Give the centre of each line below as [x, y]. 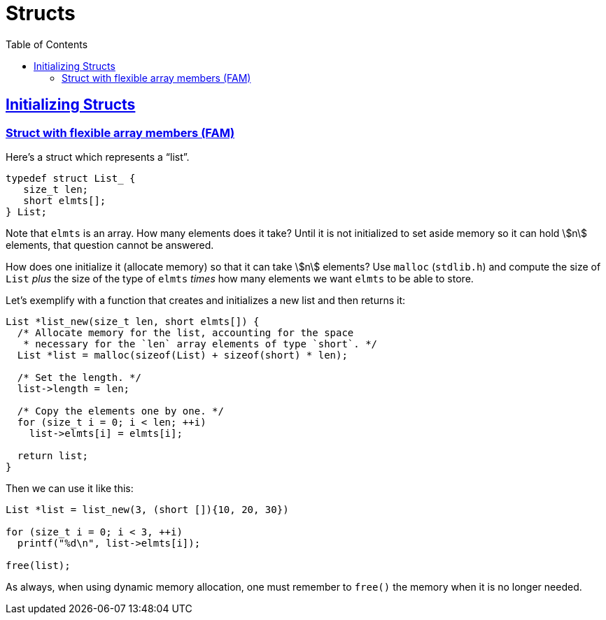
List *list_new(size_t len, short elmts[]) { [133, 321]
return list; [53, 455]
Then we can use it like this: [70, 488]
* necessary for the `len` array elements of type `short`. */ [200, 344]
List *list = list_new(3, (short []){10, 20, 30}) [147, 509]
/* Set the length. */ [79, 377]
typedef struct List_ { [71, 178]
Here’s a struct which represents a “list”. [98, 157]
